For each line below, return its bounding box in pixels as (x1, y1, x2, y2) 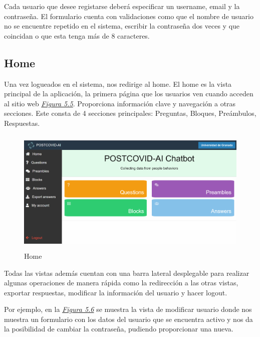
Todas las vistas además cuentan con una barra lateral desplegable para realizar (4, 267, 249, 278)
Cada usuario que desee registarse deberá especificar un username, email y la (4, 1, 240, 11)
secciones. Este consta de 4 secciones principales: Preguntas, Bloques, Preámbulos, (4, 108, 256, 118)
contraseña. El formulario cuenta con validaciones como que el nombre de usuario (4, 11, 253, 21)
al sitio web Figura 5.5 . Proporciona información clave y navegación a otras (4, 98, 236, 108)
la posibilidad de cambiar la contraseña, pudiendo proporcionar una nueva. (4, 323, 233, 334)
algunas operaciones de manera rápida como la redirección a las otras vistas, (4, 277, 238, 288)
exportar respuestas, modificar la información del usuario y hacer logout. (4, 287, 227, 297)
